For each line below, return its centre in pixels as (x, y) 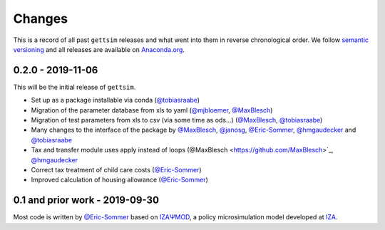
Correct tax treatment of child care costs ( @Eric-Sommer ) (116, 169)
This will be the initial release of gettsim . (75, 87)
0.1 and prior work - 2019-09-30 (86, 200)
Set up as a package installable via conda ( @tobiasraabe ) (115, 100)
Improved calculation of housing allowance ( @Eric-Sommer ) (119, 180)
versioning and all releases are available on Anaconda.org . (99, 49)
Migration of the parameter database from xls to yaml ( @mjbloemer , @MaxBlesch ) (152, 110)
